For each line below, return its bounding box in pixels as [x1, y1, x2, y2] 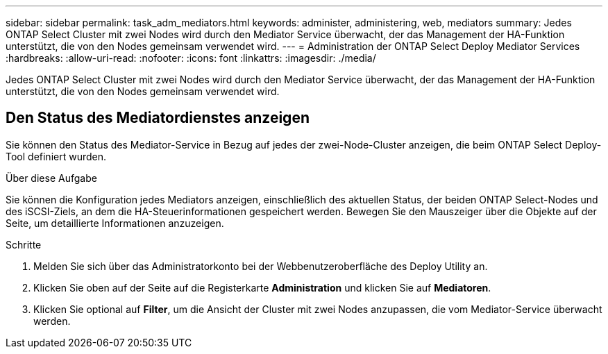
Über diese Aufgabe [6, 171, 97, 184]
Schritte [6, 238, 42, 251]
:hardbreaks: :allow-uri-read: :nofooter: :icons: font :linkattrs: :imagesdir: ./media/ [6, 52, 376, 64]
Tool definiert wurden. [6, 150, 107, 162]
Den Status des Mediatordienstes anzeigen [6, 109, 310, 127]
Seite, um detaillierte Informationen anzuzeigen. [6, 217, 224, 229]
